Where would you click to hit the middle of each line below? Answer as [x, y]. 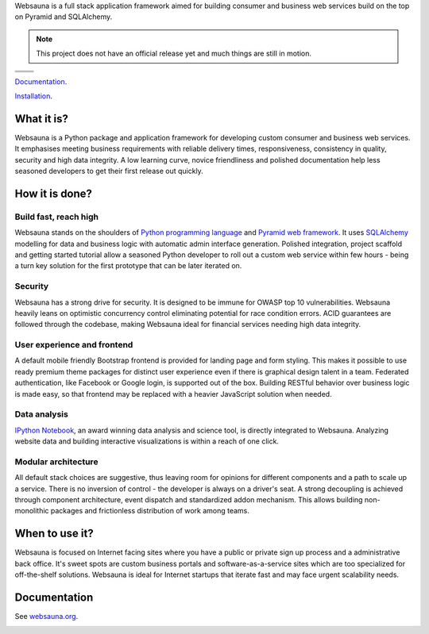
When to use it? [54, 534]
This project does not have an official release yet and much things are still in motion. [174, 54]
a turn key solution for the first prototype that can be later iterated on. [128, 266]
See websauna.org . [46, 617]
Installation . [34, 96]
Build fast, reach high [57, 217]
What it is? [42, 119]
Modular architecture [56, 462]
